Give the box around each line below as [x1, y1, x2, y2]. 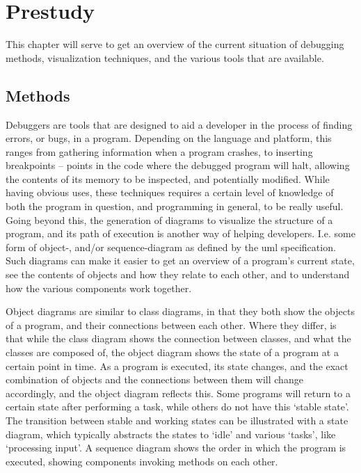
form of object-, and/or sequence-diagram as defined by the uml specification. [6, 239, 336, 254]
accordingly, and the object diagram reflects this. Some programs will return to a [6, 385, 351, 400]
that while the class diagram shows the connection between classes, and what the [6, 331, 351, 346]
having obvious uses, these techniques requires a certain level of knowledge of [6, 185, 334, 200]
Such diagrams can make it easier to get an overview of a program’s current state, [6, 253, 355, 268]
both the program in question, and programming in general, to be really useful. [6, 199, 344, 214]
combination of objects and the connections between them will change [6, 372, 303, 387]
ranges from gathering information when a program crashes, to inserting [6, 144, 313, 159]
